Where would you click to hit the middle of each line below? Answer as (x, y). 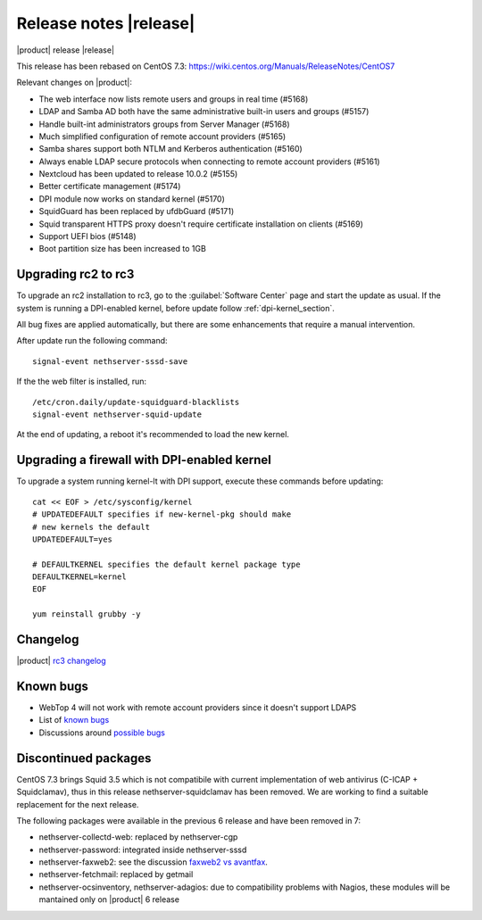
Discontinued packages (84, 758)
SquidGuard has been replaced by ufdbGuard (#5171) (137, 211)
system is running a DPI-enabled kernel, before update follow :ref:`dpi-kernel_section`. (175, 308)
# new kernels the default (91, 527)
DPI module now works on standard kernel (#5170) (132, 199)
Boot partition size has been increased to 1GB (123, 249)
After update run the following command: (92, 341)
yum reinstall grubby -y (87, 614)
